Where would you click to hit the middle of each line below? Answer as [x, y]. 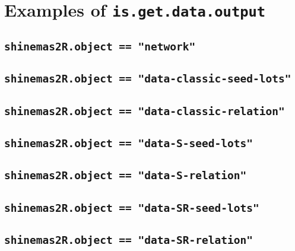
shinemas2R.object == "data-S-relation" [126, 176]
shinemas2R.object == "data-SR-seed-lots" [132, 208]
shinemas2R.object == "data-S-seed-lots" [129, 143]
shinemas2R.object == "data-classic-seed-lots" [148, 79]
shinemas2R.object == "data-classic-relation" [145, 111]
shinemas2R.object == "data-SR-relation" [129, 240]
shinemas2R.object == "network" [100, 46]
